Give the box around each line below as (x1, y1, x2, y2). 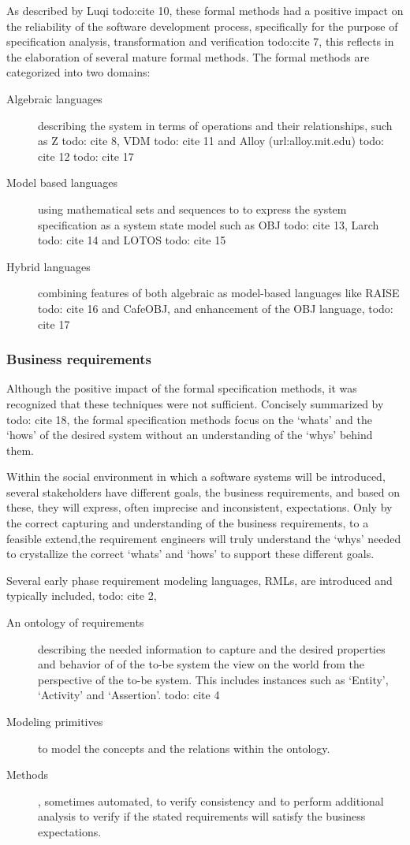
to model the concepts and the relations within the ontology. (38, 739, 330, 756)
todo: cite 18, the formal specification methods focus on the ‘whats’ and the (6, 411, 372, 427)
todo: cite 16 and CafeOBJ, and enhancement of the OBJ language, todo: (38, 300, 393, 316)
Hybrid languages (6, 258, 91, 274)
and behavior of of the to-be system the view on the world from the (38, 656, 365, 672)
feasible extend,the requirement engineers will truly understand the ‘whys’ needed (6, 530, 401, 546)
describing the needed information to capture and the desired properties (38, 640, 386, 657)
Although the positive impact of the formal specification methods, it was (6, 380, 357, 396)
